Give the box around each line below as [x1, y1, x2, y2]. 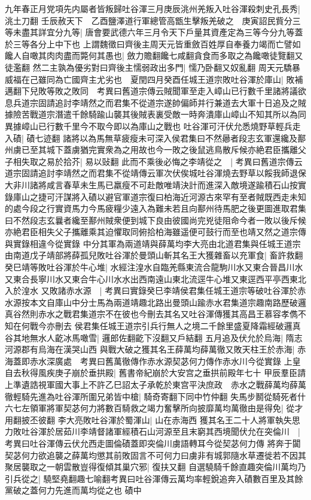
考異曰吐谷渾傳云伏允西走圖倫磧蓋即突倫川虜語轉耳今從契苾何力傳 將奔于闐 [5, 436, 301, 449]
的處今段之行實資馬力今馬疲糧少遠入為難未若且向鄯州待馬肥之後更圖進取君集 [5, 202, 306, 215]
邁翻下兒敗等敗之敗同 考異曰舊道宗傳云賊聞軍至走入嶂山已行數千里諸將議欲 [5, 85, 306, 97]
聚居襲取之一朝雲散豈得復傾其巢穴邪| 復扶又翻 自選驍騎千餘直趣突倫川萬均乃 [5, 460, 306, 473]
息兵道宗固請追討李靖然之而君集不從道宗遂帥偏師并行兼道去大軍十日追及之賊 [5, 96, 306, 109]
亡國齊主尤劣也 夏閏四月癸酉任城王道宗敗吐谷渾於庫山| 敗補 [63, 73, 303, 85]
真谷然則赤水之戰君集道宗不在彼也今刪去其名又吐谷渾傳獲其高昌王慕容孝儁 [5, 308, 298, 320]
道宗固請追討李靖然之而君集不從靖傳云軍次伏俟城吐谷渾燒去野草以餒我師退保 [5, 167, 306, 179]
